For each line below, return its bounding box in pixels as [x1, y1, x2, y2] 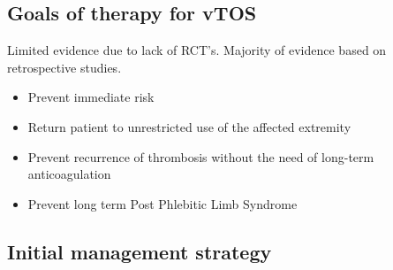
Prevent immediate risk [27, 88, 155, 106]
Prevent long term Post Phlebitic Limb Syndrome [27, 194, 298, 212]
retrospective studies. [7, 58, 122, 76]
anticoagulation [27, 165, 111, 183]
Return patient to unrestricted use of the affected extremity [27, 117, 351, 135]
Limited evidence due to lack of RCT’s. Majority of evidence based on [7, 41, 387, 59]
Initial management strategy [7, 237, 272, 265]
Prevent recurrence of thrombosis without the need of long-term [27, 147, 374, 166]
